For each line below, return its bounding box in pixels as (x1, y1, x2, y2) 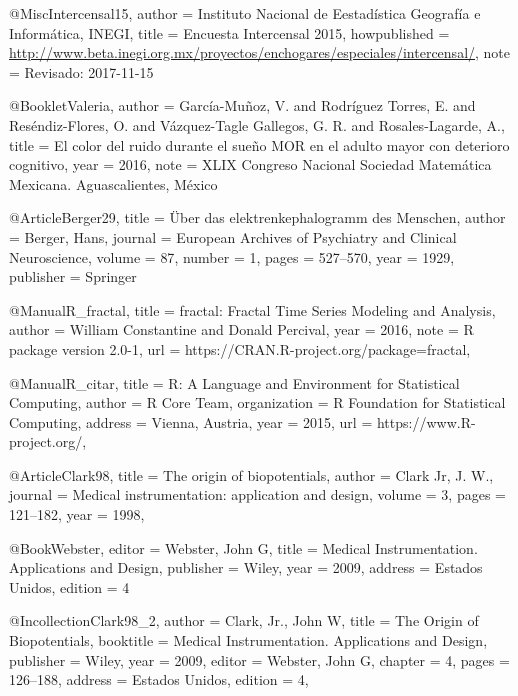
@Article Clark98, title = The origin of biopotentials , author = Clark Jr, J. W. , (9, 464, 494, 485)
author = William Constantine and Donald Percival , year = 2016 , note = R (9, 319, 474, 340)
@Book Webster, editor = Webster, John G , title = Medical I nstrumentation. (9, 537, 478, 558)
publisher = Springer (9, 266, 137, 287)
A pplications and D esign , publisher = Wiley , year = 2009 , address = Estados (9, 557, 483, 578)
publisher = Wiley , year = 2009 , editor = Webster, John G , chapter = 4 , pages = (9, 649, 510, 670)
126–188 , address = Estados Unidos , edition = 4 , (9, 669, 309, 690)
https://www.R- (376, 411, 476, 432)
